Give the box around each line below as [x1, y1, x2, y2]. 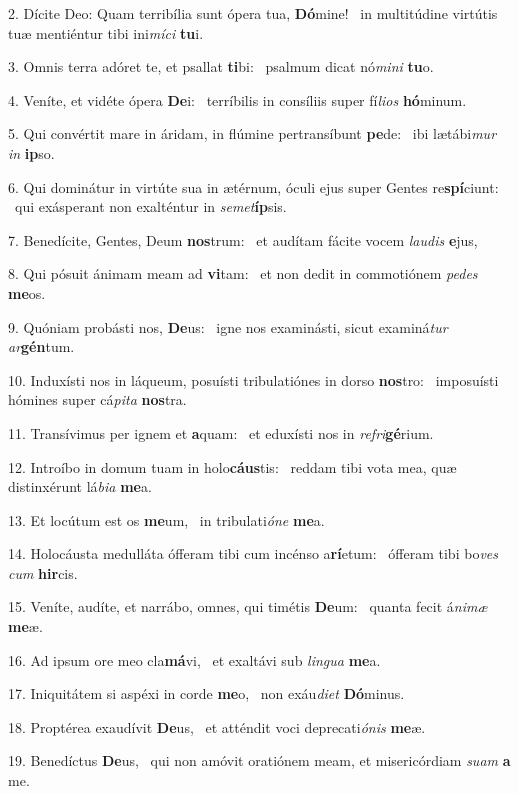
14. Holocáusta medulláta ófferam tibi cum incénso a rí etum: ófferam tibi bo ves [8, 543, 498, 564]
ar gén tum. [8, 336, 75, 357]
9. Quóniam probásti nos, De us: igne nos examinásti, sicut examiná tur [8, 316, 448, 337]
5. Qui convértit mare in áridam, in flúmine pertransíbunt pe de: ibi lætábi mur [8, 123, 497, 144]
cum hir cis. [8, 562, 78, 583]
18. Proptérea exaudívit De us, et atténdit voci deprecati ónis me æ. [8, 716, 426, 737]
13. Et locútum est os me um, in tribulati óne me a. [8, 509, 325, 530]
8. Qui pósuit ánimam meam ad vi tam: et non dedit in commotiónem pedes [8, 263, 478, 284]
